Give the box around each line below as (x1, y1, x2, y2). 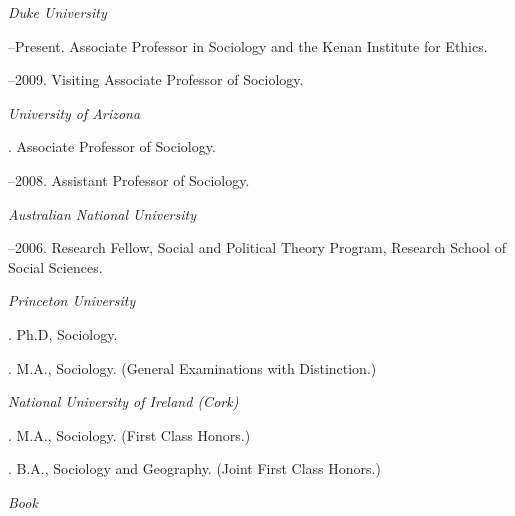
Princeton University (8, 290, 136, 311)
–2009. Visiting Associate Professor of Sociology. (8, 69, 304, 90)
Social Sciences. (8, 256, 103, 277)
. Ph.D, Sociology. (8, 323, 118, 344)
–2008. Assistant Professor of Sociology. (8, 169, 250, 190)
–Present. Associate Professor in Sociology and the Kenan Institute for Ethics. (8, 35, 488, 56)
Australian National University (8, 203, 196, 224)
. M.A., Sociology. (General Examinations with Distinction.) (8, 357, 377, 378)
